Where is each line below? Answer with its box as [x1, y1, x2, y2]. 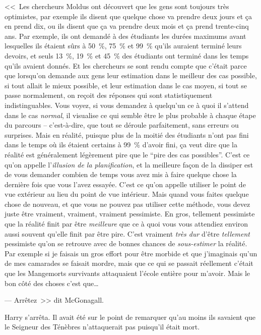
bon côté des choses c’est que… [5, 277, 99, 288]
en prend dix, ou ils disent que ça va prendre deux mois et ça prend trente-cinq [5, 21, 249, 31]
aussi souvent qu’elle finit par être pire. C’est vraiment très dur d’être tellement [5, 228, 250, 239]
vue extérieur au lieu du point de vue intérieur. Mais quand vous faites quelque [5, 189, 249, 199]
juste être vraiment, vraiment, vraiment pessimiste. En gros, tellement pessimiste [5, 208, 255, 219]
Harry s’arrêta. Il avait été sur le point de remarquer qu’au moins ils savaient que [5, 311, 256, 322]
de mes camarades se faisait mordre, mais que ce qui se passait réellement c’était [5, 258, 253, 268]
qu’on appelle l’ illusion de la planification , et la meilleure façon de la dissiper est [5, 159, 253, 170]
